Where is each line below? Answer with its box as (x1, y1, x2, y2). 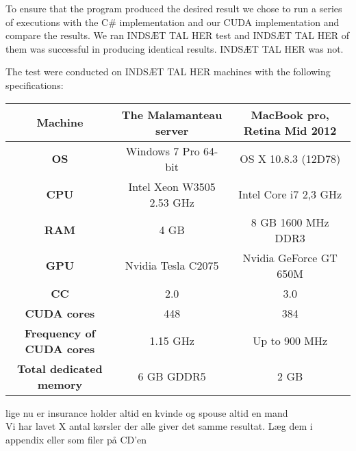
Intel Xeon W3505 (128, 178, 216, 194)
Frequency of (24, 324, 96, 341)
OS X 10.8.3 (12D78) (240, 151, 341, 167)
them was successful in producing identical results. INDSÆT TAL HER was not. (5, 41, 344, 55)
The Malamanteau (121, 106, 222, 123)
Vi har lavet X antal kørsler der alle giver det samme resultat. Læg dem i (5, 419, 313, 433)
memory (37, 376, 83, 392)
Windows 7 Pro (125, 142, 200, 159)
